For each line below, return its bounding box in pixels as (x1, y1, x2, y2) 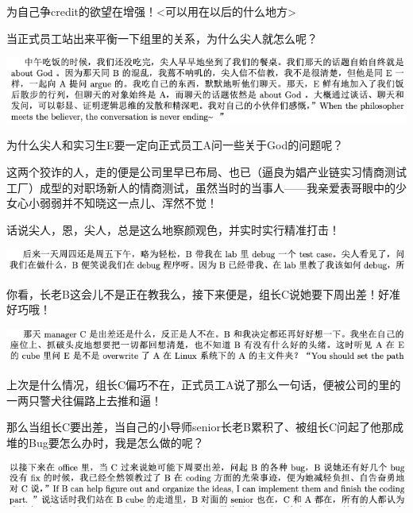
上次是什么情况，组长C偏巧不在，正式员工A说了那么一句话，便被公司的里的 (6, 376, 401, 393)
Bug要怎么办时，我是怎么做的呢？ (28, 434, 204, 450)
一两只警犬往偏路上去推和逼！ (6, 391, 162, 408)
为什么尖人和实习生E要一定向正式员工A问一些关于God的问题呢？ (6, 137, 344, 153)
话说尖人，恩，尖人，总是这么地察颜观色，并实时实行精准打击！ (6, 221, 340, 237)
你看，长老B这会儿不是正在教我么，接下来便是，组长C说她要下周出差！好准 (6, 285, 401, 302)
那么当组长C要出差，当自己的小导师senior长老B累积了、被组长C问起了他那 (6, 418, 393, 435)
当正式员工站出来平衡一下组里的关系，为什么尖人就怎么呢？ (6, 29, 318, 46)
